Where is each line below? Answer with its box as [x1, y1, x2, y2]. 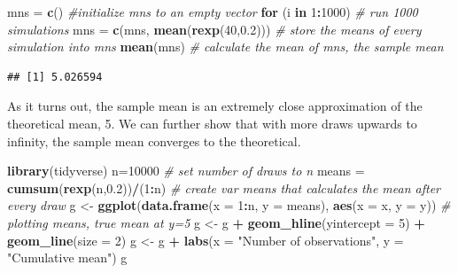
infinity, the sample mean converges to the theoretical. [7, 131, 301, 150]
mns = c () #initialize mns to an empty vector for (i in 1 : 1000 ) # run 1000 [7, 3, 418, 20]
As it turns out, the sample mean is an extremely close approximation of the [7, 97, 423, 115]
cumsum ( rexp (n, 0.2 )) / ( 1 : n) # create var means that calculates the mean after [7, 178, 441, 197]
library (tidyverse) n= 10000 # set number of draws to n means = [7, 161, 365, 180]
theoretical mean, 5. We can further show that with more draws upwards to [7, 113, 417, 132]
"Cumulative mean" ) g [7, 248, 128, 267]
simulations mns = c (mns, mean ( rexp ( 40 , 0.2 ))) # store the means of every [7, 19, 422, 38]
